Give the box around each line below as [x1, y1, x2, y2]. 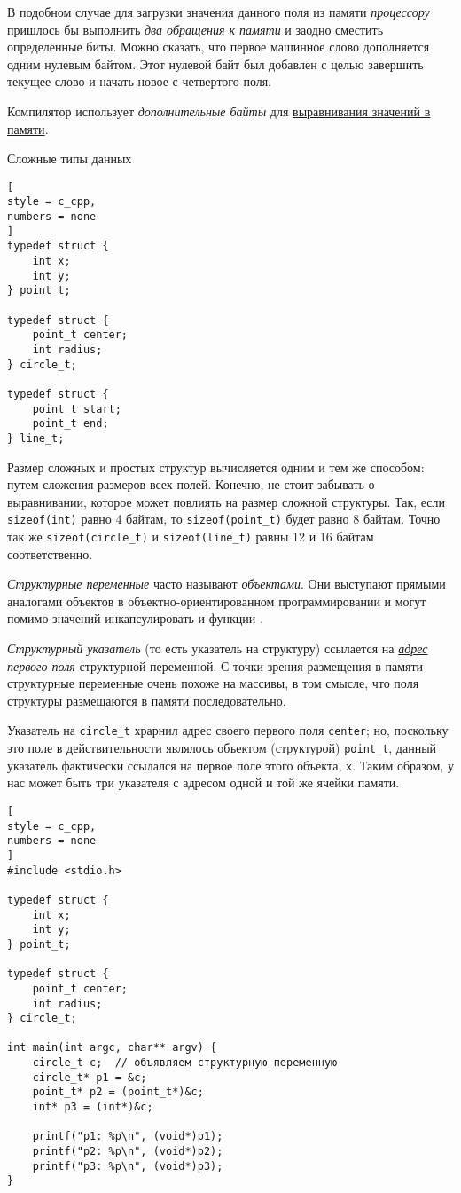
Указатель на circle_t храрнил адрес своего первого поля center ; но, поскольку [7, 721, 449, 739]
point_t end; [32, 417, 109, 431]
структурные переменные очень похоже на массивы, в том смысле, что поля [7, 674, 419, 692]
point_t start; [32, 402, 121, 415]
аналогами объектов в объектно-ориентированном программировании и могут [7, 591, 426, 610]
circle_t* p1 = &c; [32, 1071, 147, 1084]
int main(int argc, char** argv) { [7, 1041, 217, 1055]
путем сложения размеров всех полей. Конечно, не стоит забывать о [7, 475, 375, 494]
